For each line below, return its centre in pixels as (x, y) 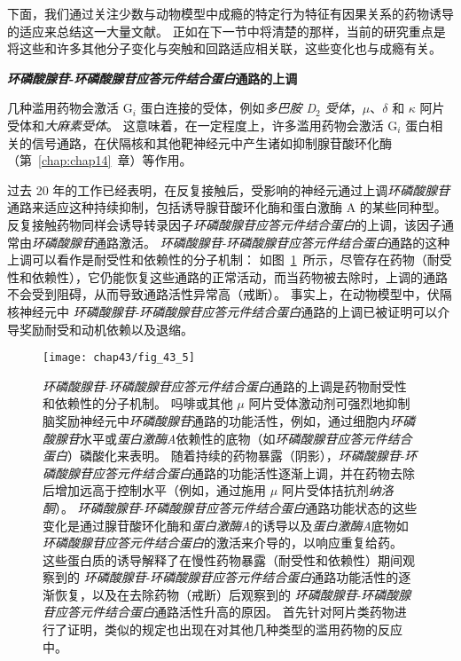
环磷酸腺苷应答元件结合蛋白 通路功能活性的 (274, 577)
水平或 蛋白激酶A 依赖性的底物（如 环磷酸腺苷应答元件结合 (246, 438)
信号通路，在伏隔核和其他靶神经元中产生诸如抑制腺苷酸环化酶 (211, 142)
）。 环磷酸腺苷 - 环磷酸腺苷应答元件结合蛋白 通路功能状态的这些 (236, 507)
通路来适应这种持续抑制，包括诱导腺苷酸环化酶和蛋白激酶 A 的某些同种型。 (227, 207)
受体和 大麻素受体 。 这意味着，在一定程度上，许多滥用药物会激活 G (203, 125)
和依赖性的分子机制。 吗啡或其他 (138, 403)
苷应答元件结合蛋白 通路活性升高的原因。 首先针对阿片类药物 (219, 612)
